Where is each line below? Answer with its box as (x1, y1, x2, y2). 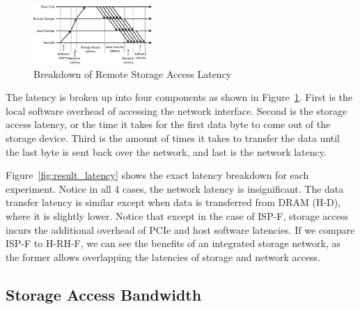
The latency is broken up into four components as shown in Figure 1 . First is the (6, 90, 353, 104)
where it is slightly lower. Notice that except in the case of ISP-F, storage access (6, 208, 349, 223)
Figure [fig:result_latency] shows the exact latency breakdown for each (6, 168, 309, 182)
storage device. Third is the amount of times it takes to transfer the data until (6, 130, 341, 145)
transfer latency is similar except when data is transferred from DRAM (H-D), (6, 195, 341, 209)
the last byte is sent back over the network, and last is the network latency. (6, 144, 327, 159)
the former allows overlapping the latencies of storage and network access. (6, 249, 321, 264)
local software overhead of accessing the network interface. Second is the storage (6, 103, 347, 118)
